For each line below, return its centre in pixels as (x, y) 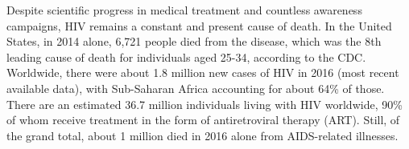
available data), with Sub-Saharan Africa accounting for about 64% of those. (196, 88)
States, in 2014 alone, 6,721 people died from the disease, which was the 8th (194, 41)
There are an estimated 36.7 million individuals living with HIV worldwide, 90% (204, 104)
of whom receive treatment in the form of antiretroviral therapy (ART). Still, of (203, 120)
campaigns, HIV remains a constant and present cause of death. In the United (199, 25)
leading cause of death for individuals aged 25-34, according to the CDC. (186, 56)
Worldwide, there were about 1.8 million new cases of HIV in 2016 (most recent (203, 72)
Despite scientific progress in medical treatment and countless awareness (184, 10)
